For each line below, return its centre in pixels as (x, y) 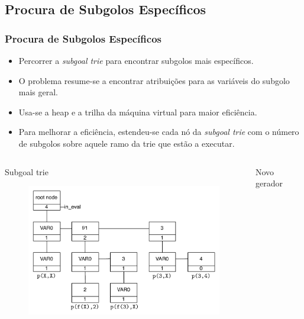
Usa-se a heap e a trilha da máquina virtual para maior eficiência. (138, 112)
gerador (269, 183)
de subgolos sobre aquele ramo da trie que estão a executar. (127, 143)
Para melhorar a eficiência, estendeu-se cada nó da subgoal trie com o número (159, 132)
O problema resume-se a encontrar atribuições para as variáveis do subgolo (154, 80)
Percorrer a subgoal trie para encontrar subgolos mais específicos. (136, 60)
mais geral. (38, 92)
